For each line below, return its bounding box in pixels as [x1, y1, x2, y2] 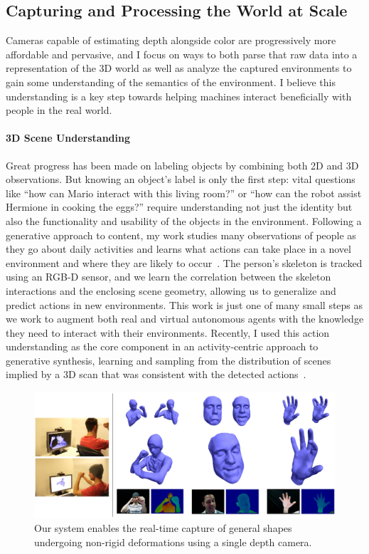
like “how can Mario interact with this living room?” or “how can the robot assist [6, 185, 362, 200]
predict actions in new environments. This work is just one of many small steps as [6, 297, 363, 312]
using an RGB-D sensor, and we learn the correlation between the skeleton [6, 269, 331, 284]
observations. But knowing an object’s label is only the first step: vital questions [6, 172, 355, 187]
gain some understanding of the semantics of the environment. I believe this [6, 74, 336, 89]
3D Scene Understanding [6, 130, 131, 145]
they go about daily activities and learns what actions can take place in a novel [6, 241, 351, 256]
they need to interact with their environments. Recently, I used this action [6, 325, 330, 340]
